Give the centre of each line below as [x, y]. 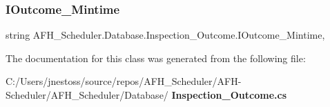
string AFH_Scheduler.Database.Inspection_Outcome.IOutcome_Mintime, [165, 35]
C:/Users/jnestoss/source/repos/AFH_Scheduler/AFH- [124, 81]
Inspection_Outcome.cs [229, 95]
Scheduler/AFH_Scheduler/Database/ [87, 95]
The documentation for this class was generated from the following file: [156, 58]
